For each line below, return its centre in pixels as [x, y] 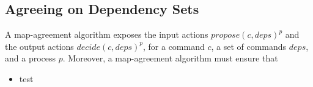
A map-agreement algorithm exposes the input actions [107, 34]
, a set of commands [249, 46]
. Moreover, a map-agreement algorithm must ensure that [170, 58]
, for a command [174, 46]
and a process [31, 58]
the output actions [39, 46]
